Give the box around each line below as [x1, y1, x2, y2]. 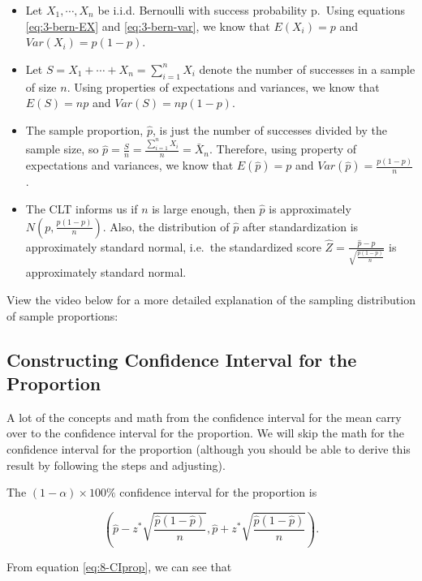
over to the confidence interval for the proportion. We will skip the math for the [6, 424, 404, 441]
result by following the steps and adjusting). [6, 456, 226, 473]
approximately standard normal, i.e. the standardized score [25, 238, 321, 255]
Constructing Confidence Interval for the [6, 346, 357, 372]
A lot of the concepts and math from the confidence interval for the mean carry [6, 408, 402, 425]
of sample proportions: [6, 307, 118, 324]
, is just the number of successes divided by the [152, 121, 387, 138]
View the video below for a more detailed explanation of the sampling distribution [6, 291, 416, 308]
